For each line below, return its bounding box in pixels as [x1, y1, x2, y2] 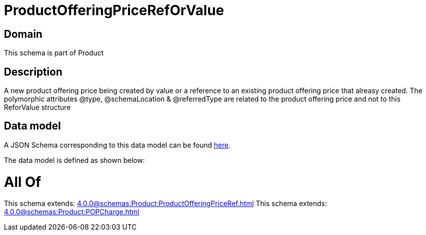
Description [4, 65, 62, 78]
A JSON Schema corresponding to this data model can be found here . [4, 140, 231, 149]
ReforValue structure [4, 103, 71, 112]
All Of [4, 173, 41, 190]
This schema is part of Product [4, 49, 104, 57]
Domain [4, 27, 43, 40]
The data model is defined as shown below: [4, 156, 145, 164]
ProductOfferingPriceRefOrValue [4, 2, 224, 19]
